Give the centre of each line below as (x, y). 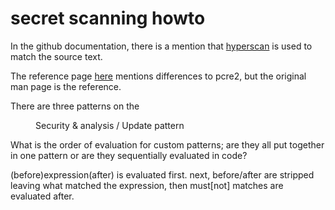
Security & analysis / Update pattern (110, 125)
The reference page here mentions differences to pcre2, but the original (158, 76)
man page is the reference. (66, 86)
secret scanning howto (108, 18)
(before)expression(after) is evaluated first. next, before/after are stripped (162, 174)
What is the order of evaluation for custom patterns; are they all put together (167, 144)
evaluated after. (42, 196)
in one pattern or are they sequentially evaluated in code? (129, 155)
